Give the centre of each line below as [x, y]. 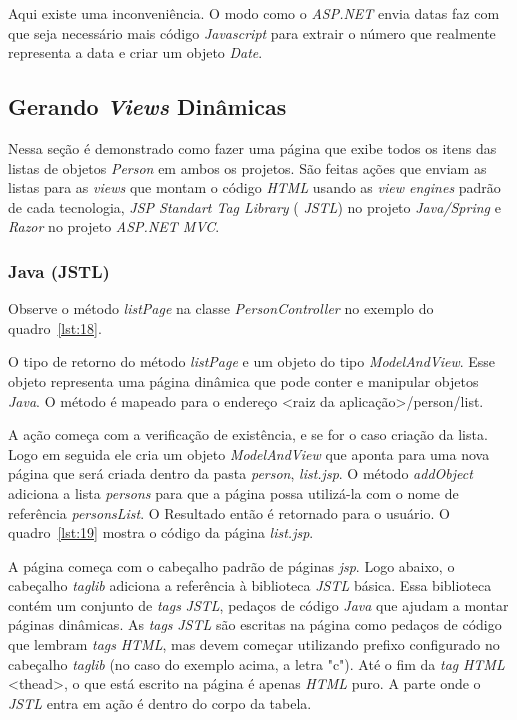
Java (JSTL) [59, 270]
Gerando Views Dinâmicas [147, 106]
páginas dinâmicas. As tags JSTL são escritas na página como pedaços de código [255, 624]
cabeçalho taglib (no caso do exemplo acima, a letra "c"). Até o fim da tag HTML [256, 663]
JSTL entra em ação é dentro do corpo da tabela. [160, 702]
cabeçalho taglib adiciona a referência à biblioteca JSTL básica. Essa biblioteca [250, 585]
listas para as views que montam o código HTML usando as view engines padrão [254, 187]
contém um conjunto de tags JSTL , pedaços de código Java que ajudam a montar [258, 604]
